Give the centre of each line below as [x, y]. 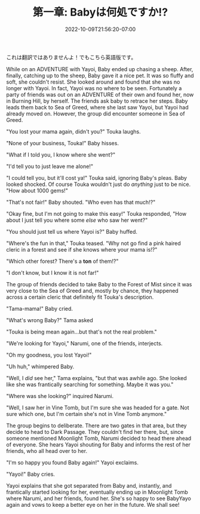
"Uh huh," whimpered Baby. [40, 366]
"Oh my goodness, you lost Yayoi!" [49, 355]
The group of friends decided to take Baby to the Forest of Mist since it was [99, 284]
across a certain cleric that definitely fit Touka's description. [80, 297]
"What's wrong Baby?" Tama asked [50, 320]
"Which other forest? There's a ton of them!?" [62, 261]
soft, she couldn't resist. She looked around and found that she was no [93, 82]
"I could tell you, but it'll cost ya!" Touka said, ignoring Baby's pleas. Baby [96, 178]
